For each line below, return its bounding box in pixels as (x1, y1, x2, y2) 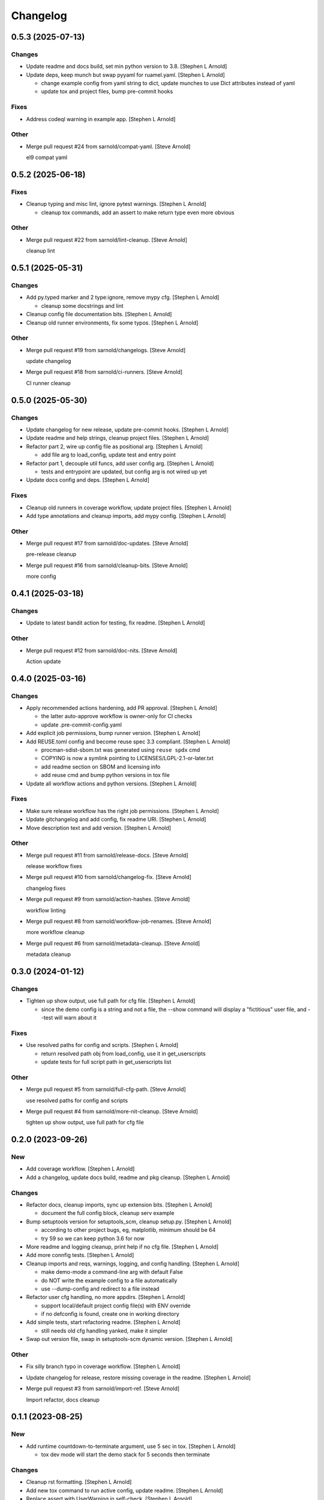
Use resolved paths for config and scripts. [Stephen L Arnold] (26, 1042, 179, 1049)
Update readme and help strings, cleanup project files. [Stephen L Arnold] (26, 434, 209, 442)
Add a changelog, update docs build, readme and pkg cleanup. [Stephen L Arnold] (26, 1174, 230, 1181)
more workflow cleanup (26, 929, 85, 936)
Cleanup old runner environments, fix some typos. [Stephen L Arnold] (26, 319, 199, 326)
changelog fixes (26, 884, 66, 892)
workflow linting (26, 907, 66, 914)
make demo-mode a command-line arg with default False (41, 1268, 183, 1276)
